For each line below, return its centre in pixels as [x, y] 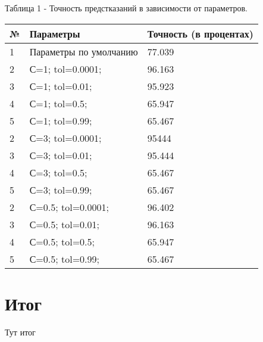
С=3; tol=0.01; [61, 155]
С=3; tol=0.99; [61, 189]
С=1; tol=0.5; [58, 103]
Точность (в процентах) [200, 33]
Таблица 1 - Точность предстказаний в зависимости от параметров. [126, 8]
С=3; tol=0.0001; [65, 138]
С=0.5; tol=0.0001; [69, 207]
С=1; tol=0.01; [61, 86]
